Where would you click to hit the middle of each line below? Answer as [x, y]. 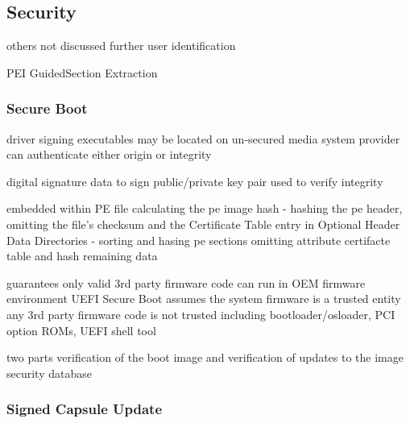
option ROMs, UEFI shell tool [81, 330]
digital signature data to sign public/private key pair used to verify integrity [195, 181]
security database [49, 373]
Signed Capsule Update [85, 409]
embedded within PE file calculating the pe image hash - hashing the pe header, [205, 208]
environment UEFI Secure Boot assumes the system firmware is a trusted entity [204, 299]
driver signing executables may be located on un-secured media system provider [203, 138]
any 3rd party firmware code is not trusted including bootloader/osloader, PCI [201, 314]
